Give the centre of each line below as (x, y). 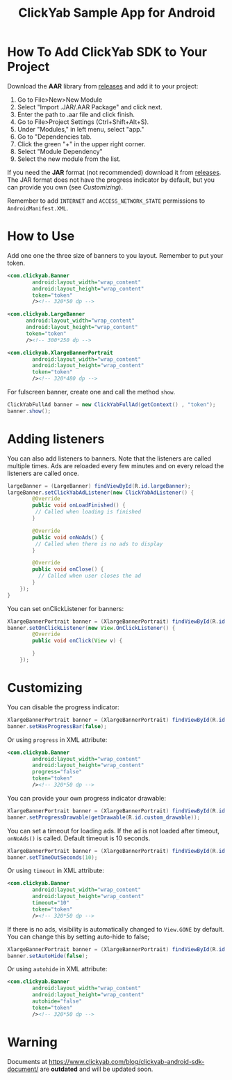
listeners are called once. (43, 473)
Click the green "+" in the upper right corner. (81, 144)
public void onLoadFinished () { (79, 506)
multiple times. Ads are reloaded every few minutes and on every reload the (116, 465)
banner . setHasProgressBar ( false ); (57, 726)
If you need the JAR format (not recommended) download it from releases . (114, 172)
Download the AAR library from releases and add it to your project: (103, 86)
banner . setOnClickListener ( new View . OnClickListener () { (91, 628)
